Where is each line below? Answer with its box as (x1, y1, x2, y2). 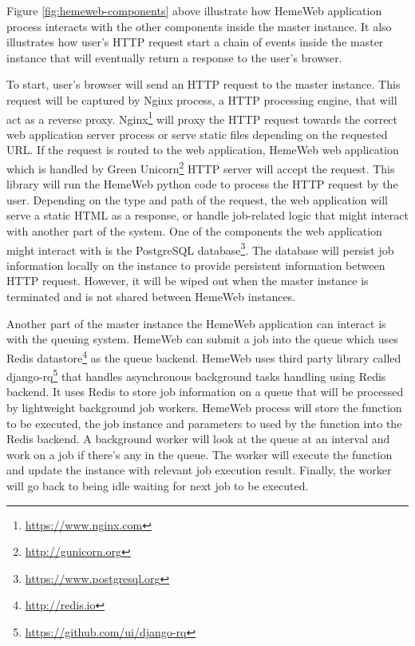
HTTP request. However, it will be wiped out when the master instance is (6, 272, 369, 289)
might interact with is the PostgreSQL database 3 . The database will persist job (6, 239, 394, 258)
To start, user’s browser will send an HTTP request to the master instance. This (6, 76, 401, 93)
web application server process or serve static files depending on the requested (6, 125, 388, 142)
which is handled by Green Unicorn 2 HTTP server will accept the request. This (6, 158, 395, 176)
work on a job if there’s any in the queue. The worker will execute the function (6, 446, 393, 462)
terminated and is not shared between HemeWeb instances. (6, 288, 296, 305)
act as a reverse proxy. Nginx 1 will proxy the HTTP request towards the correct (6, 108, 398, 127)
